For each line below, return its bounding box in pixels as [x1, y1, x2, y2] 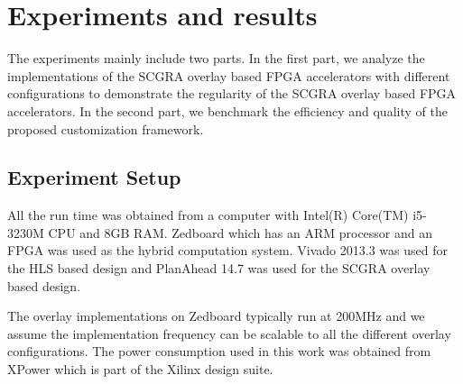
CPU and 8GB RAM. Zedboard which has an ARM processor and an [48, 223, 433, 242]
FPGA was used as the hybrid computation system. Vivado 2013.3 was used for [7, 241, 448, 260]
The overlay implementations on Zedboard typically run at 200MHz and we [7, 306, 425, 325]
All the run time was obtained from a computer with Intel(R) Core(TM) [7, 206, 409, 224]
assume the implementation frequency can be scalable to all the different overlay [7, 324, 451, 343]
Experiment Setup [7, 163, 181, 191]
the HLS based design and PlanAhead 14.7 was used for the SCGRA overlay [7, 259, 431, 278]
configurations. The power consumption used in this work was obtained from [7, 342, 431, 361]
